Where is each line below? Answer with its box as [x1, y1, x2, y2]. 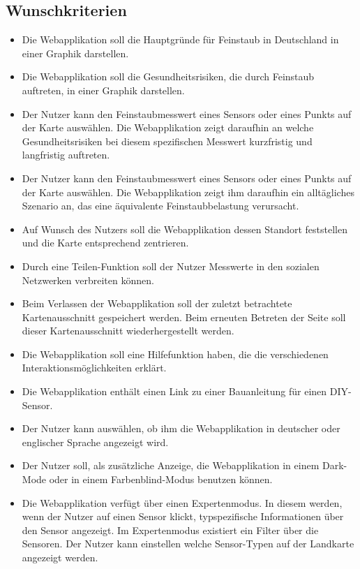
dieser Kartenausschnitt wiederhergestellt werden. [22, 323, 234, 338]
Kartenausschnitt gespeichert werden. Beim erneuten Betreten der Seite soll [22, 309, 346, 324]
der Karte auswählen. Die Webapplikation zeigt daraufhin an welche [22, 120, 314, 135]
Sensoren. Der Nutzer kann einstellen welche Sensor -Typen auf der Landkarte [22, 536, 354, 551]
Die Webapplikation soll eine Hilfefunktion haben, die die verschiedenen [22, 346, 329, 361]
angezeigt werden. [22, 550, 98, 565]
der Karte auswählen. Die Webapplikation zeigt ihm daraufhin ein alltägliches [22, 184, 354, 199]
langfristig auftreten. [22, 147, 110, 162]
